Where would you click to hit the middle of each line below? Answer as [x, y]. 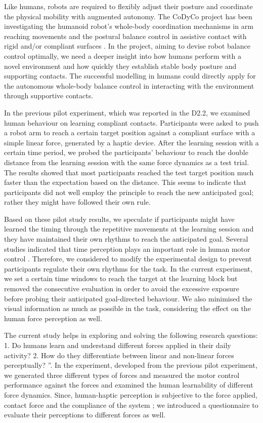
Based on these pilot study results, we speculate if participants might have [119, 219]
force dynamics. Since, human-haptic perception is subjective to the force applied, [131, 394]
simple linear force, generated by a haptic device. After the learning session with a [131, 142]
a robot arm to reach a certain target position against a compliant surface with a [130, 132]
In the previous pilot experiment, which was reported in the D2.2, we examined [127, 112]
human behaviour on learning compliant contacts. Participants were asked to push [131, 122]
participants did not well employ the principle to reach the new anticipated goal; [129, 192]
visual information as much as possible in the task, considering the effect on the [127, 308]
